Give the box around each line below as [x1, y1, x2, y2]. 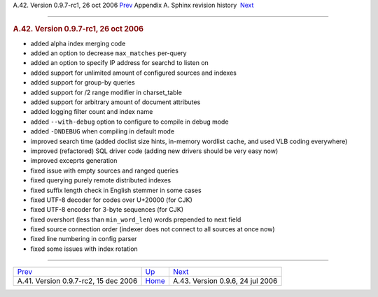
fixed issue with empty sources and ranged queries [30, 166, 178, 175]
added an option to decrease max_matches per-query [30, 49, 187, 57]
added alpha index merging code [30, 39, 126, 48]
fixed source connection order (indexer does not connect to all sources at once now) [30, 225, 276, 233]
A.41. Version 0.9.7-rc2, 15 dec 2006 [17, 276, 138, 286]
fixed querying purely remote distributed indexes [30, 176, 171, 184]
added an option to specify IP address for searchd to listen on [30, 59, 209, 67]
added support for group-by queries [30, 78, 136, 87]
